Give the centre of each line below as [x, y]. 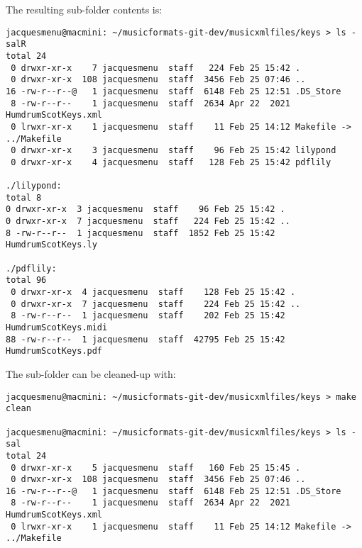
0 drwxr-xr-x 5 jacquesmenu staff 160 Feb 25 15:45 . [156, 468]
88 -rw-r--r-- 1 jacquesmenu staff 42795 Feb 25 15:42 [146, 339]
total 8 [24, 197]
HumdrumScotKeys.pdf [54, 351]
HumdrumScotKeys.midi [57, 328]
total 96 [26, 280]
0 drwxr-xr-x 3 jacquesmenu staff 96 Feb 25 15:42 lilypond [174, 151]
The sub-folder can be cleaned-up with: [91, 373]
